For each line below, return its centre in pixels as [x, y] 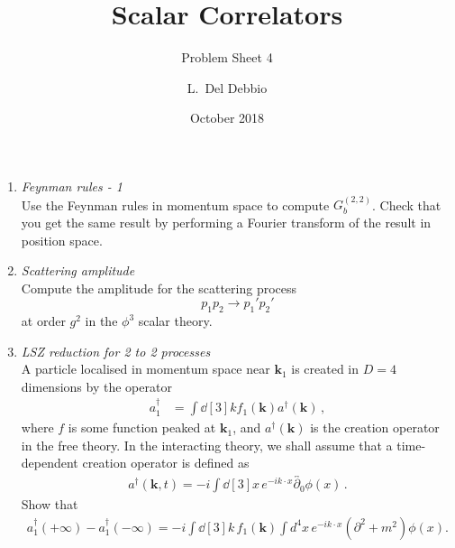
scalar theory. [175, 321]
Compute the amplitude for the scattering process [159, 288]
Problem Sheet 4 [227, 57]
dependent [50, 463]
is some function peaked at [142, 427]
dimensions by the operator [96, 386]
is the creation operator [375, 427]
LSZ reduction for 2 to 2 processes [116, 351]
